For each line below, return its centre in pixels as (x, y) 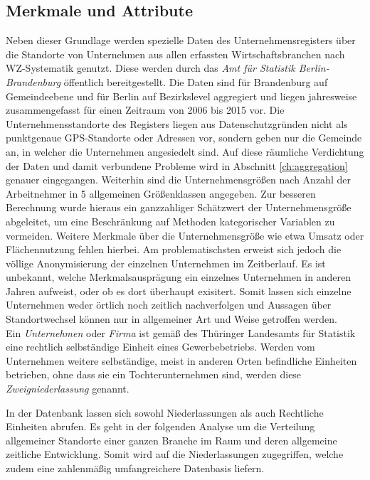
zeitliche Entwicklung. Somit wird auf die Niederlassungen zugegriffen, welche (175, 454)
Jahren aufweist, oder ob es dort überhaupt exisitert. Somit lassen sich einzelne (179, 290)
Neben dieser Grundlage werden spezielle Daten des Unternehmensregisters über (181, 40)
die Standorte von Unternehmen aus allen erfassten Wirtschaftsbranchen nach (175, 54)
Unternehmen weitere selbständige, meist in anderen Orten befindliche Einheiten (181, 360)
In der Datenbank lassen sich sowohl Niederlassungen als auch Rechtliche (165, 412)
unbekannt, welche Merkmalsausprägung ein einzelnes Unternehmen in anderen (178, 277)
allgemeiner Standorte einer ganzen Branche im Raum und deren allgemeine (171, 440)
